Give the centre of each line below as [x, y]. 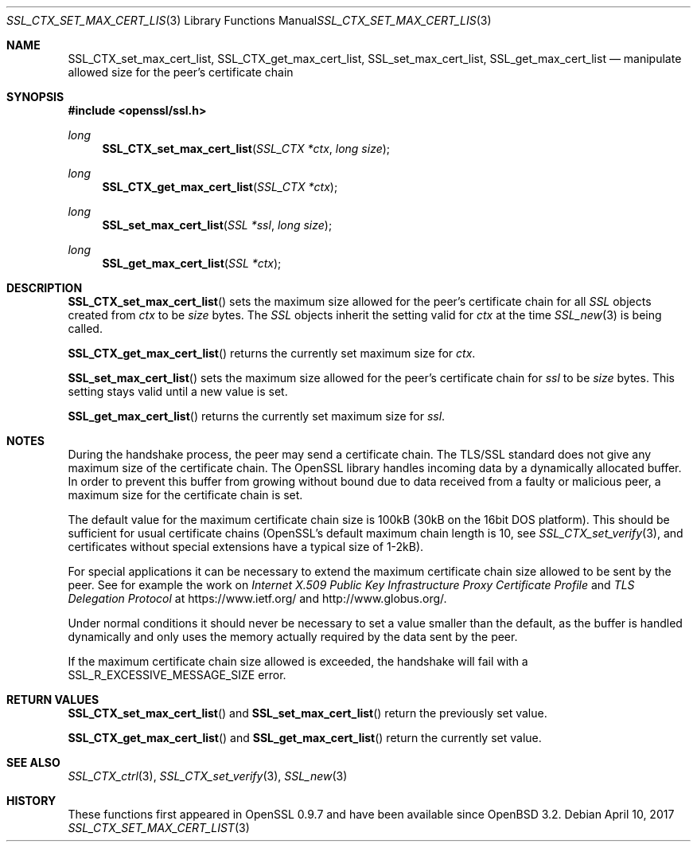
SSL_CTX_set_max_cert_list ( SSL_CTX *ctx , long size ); [246, 148]
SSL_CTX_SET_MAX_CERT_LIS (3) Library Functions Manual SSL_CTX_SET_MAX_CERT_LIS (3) [249, 20]
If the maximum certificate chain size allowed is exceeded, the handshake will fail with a [298, 661]
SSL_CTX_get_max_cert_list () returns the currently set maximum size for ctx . [272, 353]
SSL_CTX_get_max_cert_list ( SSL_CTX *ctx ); [220, 187]
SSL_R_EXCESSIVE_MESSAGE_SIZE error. [177, 675]
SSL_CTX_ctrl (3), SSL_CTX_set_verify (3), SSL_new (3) [208, 776]
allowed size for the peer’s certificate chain [181, 72]
